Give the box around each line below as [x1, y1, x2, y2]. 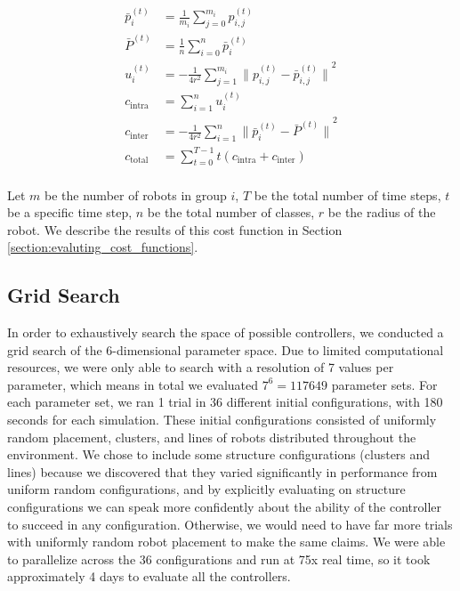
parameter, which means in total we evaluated [7, 375, 259, 393]
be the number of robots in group [44, 185, 227, 204]
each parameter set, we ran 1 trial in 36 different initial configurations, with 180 [7, 393, 443, 411]
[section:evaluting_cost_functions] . [7, 238, 198, 256]
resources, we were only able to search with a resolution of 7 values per [7, 358, 394, 376]
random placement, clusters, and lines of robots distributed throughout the [7, 427, 416, 446]
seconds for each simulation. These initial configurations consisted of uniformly [7, 410, 437, 429]
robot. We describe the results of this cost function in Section [7, 220, 343, 239]
